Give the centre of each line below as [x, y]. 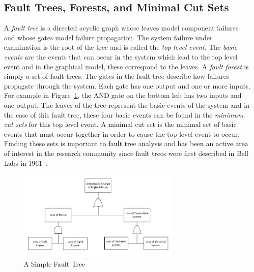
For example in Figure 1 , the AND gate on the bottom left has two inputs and [123, 95]
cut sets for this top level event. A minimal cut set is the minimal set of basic [120, 124]
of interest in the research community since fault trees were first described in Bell [126, 153]
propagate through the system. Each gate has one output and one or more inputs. [127, 85]
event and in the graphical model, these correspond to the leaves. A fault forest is [127, 66]
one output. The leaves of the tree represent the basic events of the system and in [127, 105]
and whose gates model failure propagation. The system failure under [108, 37]
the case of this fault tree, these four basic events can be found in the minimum [124, 114]
